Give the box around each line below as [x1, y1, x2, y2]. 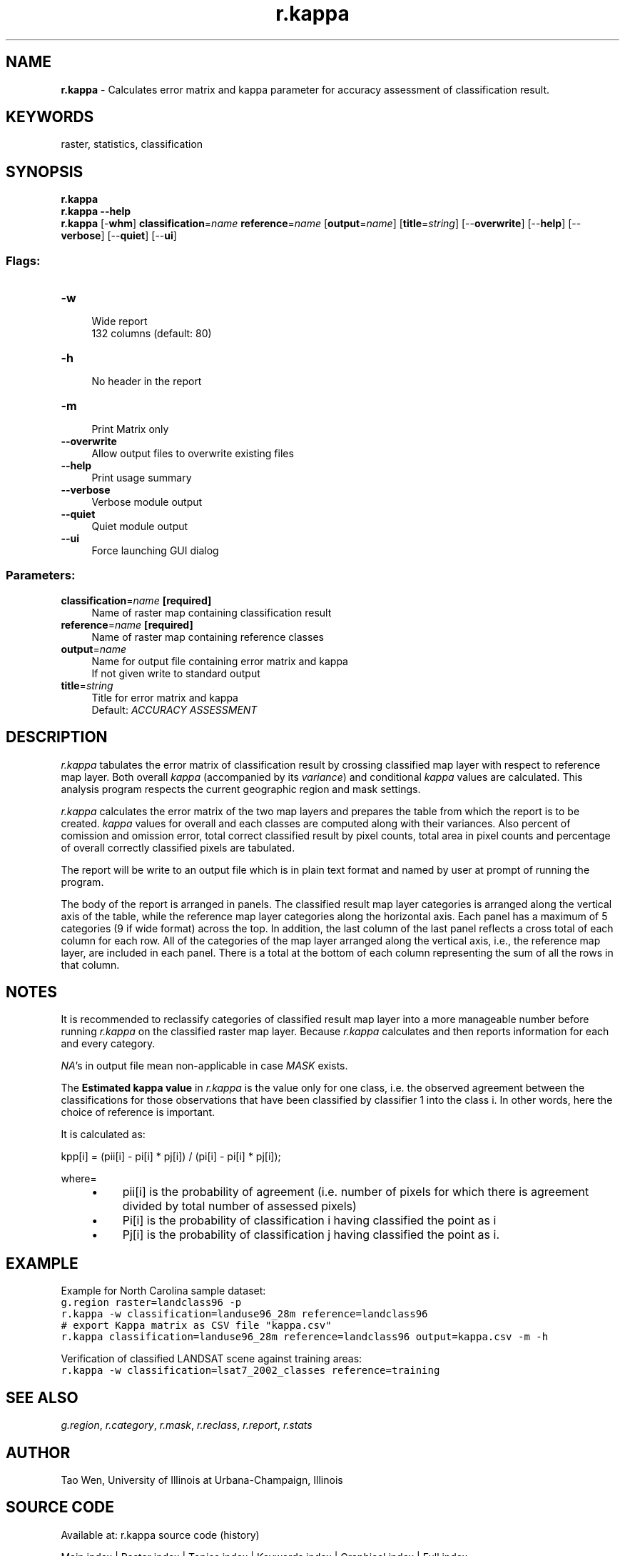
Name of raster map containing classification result [91, 606, 332, 619]
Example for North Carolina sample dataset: [61, 1285, 266, 1297]
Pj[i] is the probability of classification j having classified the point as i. [122, 1227, 500, 1242]
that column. [61, 958, 120, 971]
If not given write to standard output [91, 667, 260, 679]
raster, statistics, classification [61, 138, 203, 151]
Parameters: [6, 568, 76, 583]
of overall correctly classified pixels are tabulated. [61, 841, 295, 854]
